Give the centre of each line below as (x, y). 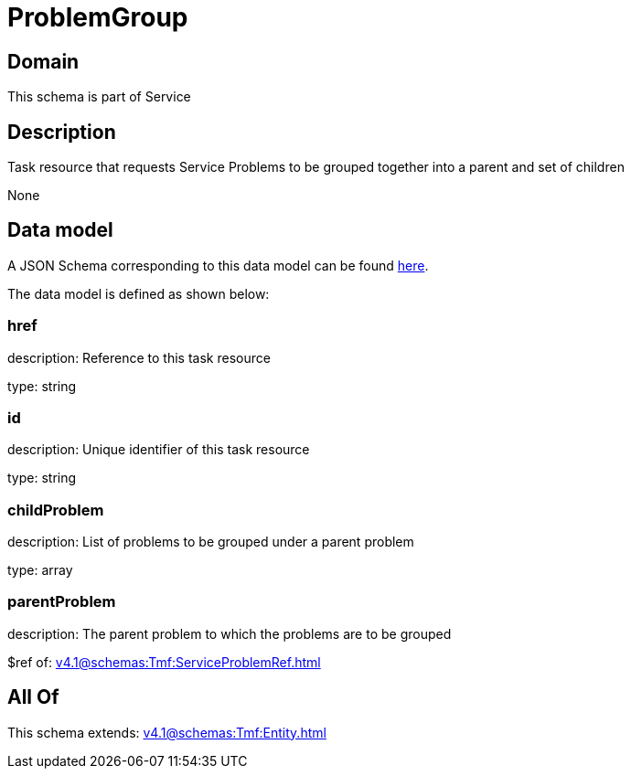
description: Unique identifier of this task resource (159, 450)
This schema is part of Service (99, 97)
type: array (40, 570)
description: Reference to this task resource (139, 357)
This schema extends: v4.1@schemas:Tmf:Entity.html (167, 732)
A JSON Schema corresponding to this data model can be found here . (218, 265)
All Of (33, 697)
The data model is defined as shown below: (139, 293)
